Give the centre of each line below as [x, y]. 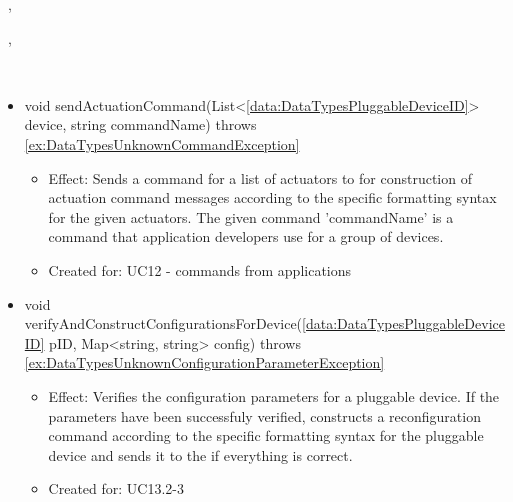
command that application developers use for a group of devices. [246, 236]
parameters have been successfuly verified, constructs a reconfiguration [264, 415]
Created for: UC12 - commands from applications [200, 269]
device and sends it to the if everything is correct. [200, 454]
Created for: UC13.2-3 [116, 488]
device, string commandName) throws [140, 124]
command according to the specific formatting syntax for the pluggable [266, 435]
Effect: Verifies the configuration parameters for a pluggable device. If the [274, 395]
